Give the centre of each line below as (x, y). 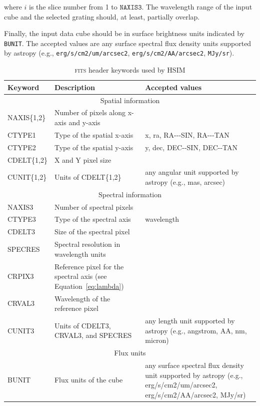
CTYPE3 (22, 219)
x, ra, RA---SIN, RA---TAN (187, 134)
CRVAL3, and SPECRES (93, 335)
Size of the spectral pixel (92, 232)
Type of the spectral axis (92, 219)
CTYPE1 (22, 134)
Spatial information (130, 100)
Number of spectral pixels (94, 207)
